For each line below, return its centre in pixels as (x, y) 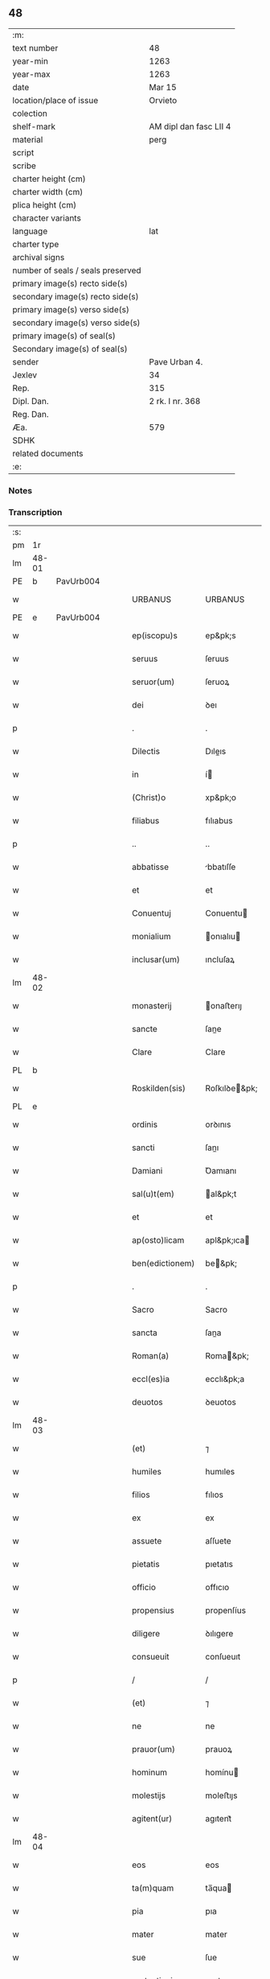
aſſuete (218, 1541)
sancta (145, 1333)
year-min (30, 61)
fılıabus (219, 821)
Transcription (35, 512)
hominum (149, 1772)
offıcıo (217, 1587)
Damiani (147, 1171)
